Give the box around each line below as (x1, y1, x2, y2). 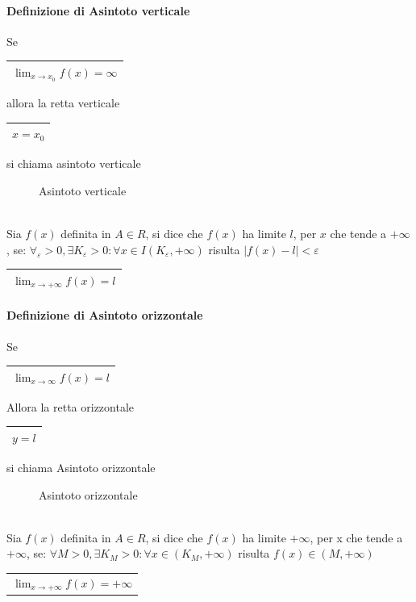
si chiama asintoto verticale (6, 155, 141, 172)
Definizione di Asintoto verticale (6, 2, 190, 19)
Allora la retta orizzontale (6, 398, 135, 415)
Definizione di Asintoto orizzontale (6, 307, 203, 324)
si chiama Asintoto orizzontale (6, 459, 156, 476)
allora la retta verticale (6, 94, 120, 111)
